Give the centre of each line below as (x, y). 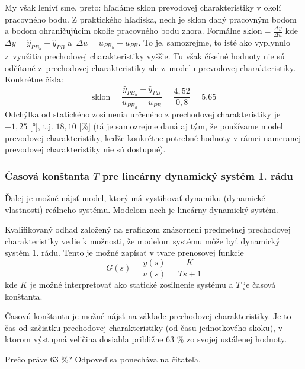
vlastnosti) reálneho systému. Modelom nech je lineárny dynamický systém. (142, 209)
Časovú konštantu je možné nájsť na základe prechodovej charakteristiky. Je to (148, 316)
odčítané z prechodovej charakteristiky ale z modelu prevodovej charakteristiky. (150, 67)
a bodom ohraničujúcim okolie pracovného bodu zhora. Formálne (123, 31)
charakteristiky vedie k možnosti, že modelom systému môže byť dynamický (142, 241)
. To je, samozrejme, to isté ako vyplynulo (214, 42)
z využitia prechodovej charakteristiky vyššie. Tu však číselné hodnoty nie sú (145, 56)
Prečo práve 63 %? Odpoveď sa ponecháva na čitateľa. (103, 359)
